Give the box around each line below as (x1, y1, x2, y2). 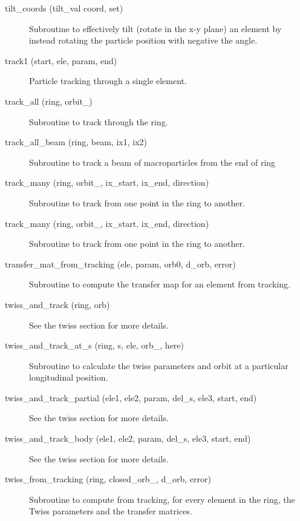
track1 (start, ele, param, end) (5, 54, 117, 67)
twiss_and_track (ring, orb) (5, 298, 110, 310)
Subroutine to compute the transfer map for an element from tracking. (29, 278, 290, 290)
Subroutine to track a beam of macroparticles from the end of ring (29, 156, 276, 168)
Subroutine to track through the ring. (29, 115, 168, 128)
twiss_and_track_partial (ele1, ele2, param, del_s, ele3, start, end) (5, 391, 257, 404)
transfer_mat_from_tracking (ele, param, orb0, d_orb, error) (5, 257, 236, 270)
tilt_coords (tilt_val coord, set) (5, 2, 123, 14)
